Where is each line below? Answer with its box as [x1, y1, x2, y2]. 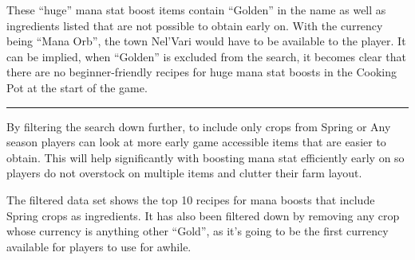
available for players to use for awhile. [6, 238, 192, 254]
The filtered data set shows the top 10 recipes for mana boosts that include [6, 191, 375, 208]
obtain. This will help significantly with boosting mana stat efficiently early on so [6, 149, 405, 165]
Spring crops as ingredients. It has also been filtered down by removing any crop [6, 207, 400, 223]
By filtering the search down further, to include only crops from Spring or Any [6, 118, 391, 134]
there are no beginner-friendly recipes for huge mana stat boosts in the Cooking [6, 64, 397, 80]
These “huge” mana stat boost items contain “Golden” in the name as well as [6, 2, 386, 17]
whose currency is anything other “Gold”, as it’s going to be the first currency [6, 223, 389, 239]
